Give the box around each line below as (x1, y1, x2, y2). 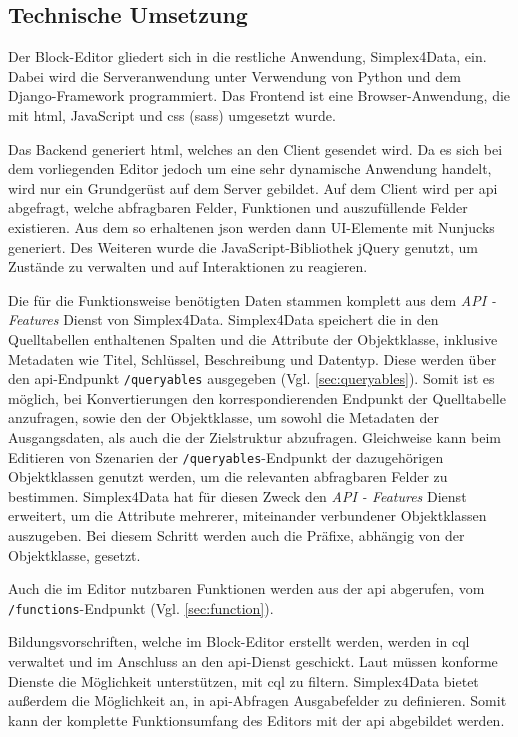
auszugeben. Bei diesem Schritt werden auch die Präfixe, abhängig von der (8, 524, 465, 545)
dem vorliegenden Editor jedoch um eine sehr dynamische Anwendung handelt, (8, 158, 492, 179)
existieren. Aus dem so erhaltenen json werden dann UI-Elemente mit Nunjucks (8, 216, 495, 237)
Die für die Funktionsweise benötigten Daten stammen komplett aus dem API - (8, 289, 497, 310)
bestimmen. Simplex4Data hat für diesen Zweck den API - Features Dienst (8, 485, 467, 506)
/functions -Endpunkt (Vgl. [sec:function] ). (8, 597, 274, 618)
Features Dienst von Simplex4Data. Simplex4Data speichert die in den (8, 309, 439, 330)
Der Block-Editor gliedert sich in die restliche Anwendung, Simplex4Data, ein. (8, 46, 487, 67)
